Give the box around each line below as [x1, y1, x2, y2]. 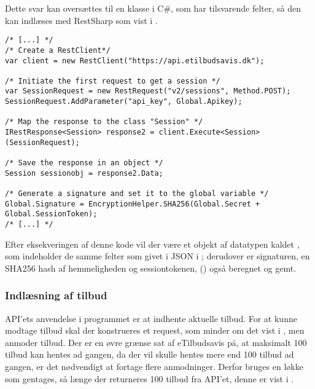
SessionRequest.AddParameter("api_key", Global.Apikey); [5, 97, 243, 106]
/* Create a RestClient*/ [5, 45, 111, 55]
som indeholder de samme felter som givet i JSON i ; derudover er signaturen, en [5, 250, 310, 262]
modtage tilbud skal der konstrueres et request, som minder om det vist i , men [5, 324, 305, 337]
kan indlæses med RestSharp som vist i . [5, 14, 158, 26]
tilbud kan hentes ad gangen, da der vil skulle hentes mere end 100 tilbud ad [5, 348, 294, 361]
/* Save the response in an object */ [5, 159, 163, 168]
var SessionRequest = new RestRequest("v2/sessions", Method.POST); [5, 87, 291, 96]
